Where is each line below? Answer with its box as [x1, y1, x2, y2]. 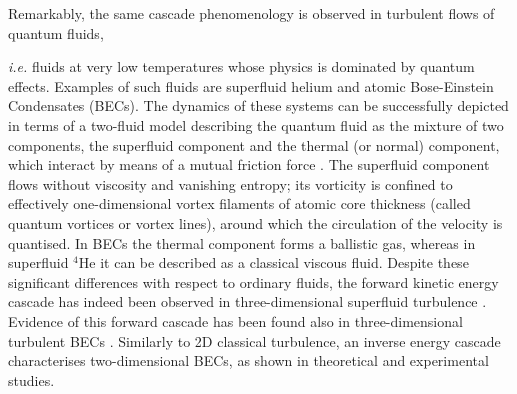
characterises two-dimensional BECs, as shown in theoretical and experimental [8, 350, 489, 371]
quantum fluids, [8, 22, 104, 43]
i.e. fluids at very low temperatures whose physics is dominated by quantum [8, 56, 475, 77]
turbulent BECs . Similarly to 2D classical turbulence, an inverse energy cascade [8, 330, 501, 351]
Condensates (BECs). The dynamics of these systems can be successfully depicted [8, 95, 509, 116]
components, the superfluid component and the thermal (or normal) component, [8, 134, 500, 155]
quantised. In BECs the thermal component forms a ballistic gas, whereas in [8, 232, 476, 253]
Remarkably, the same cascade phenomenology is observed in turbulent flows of [8, 3, 495, 23]
